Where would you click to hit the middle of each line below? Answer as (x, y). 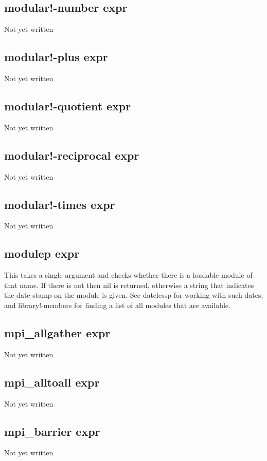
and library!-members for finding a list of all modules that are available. (117, 305)
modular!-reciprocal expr (72, 155)
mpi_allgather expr (57, 332)
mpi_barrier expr (52, 431)
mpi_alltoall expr (52, 382)
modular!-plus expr (56, 57)
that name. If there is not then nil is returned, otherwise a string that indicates (129, 285)
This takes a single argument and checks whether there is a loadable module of (128, 275)
